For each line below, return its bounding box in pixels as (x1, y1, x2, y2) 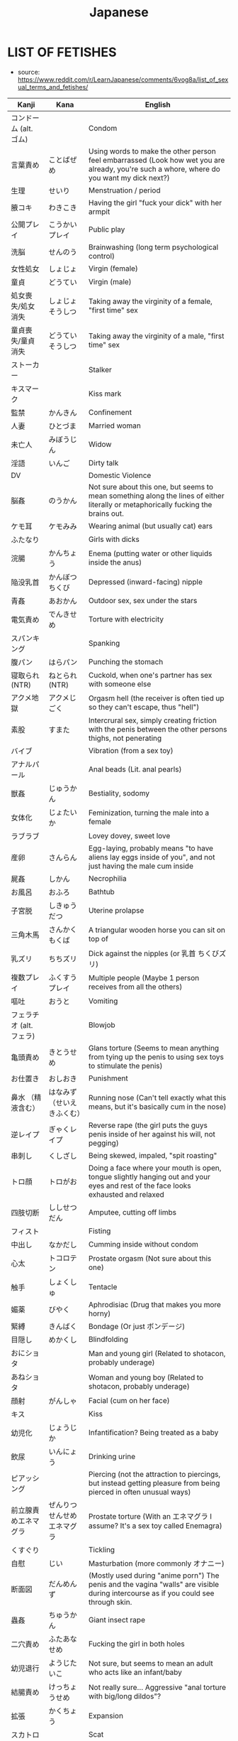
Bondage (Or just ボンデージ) (88, 1321, 186, 1331)
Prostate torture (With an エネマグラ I (88, 1511, 212, 1521)
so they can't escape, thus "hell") (88, 702, 200, 712)
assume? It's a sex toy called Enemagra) (88, 1521, 223, 1531)
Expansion (88, 1710, 124, 1720)
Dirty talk (88, 457, 119, 467)
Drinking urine (88, 1451, 136, 1461)
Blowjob (88, 1020, 115, 1030)
